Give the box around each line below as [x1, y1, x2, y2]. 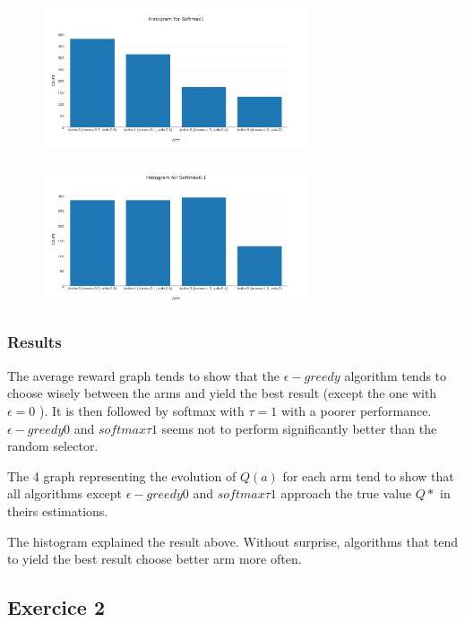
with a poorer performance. [280, 401, 432, 419]
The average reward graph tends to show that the [7, 366, 280, 384]
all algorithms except [7, 484, 123, 503]
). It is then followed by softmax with [39, 401, 245, 419]
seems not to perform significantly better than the [161, 419, 437, 437]
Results [7, 331, 62, 353]
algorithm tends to [344, 366, 447, 384]
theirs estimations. [7, 501, 108, 520]
